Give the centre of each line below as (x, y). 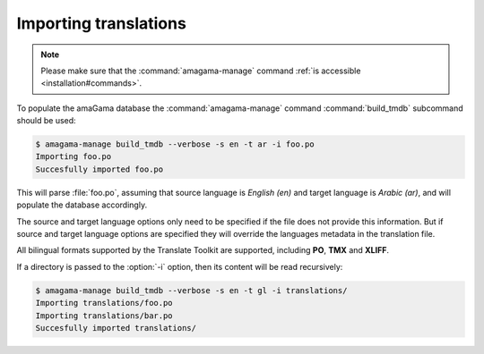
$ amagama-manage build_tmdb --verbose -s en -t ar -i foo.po (175, 144)
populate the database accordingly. (82, 205)
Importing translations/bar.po (104, 316)
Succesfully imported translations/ (116, 328)
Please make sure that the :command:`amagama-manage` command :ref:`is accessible (201, 71)
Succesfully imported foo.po (99, 169)
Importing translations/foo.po (104, 303)
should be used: (46, 121)
